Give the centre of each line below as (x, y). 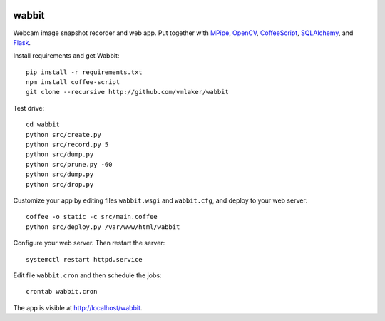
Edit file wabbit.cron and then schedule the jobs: (87, 275)
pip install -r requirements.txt (84, 72)
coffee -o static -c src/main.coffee (92, 217)
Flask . (22, 42)
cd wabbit (43, 124)
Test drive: (29, 108)
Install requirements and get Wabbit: (66, 56)
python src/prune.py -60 (69, 164)
